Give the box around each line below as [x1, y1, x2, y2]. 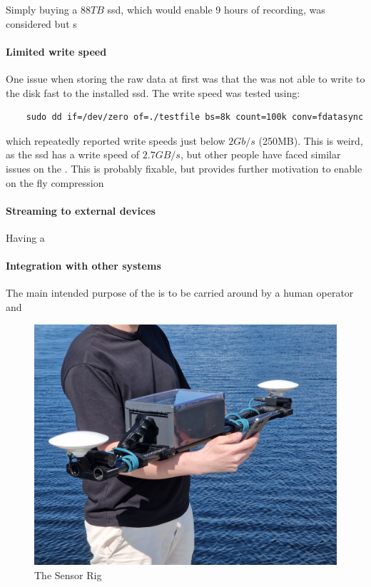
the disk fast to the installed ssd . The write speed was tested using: [6, 85, 300, 100]
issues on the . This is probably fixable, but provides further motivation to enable [6, 160, 362, 175]
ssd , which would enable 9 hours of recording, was [107, 2, 325, 16]
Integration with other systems [6, 258, 161, 273]
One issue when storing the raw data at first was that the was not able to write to [6, 71, 365, 86]
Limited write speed [6, 44, 107, 58]
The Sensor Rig [34, 567, 102, 582]
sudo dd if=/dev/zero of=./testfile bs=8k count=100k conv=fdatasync [26, 112, 364, 123]
